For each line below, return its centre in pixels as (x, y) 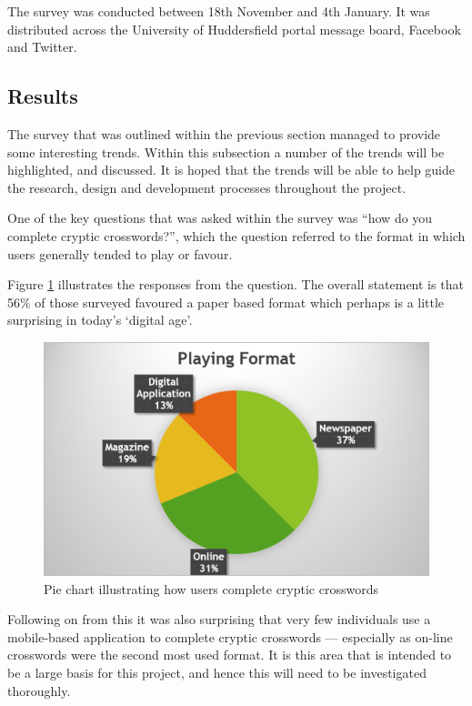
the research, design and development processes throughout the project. (207, 187)
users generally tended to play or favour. (120, 253)
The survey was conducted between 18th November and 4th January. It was (219, 11)
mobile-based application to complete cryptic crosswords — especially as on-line (230, 636)
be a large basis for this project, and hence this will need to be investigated (217, 673)
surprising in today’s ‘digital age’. (100, 320)
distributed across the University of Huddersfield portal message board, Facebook (234, 29)
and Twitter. (42, 47)
